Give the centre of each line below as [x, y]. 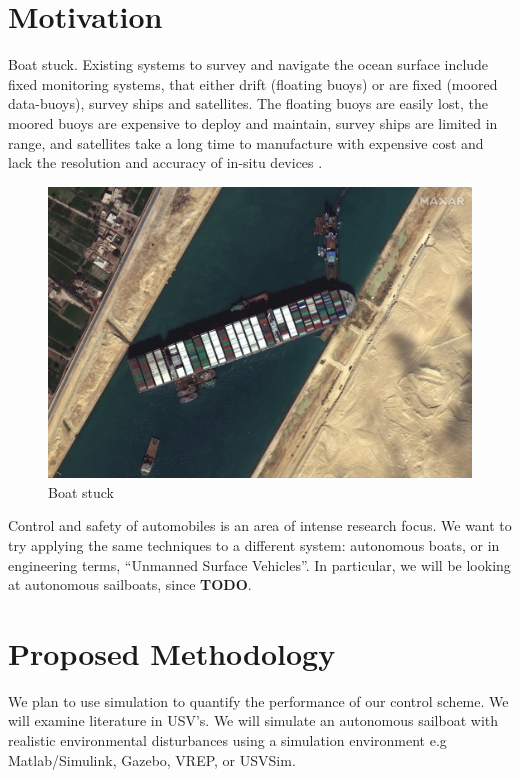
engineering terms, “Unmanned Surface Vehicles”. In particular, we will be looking [259, 564]
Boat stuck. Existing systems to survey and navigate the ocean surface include [248, 64]
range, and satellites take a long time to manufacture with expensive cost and [246, 142]
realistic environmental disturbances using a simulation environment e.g [227, 740]
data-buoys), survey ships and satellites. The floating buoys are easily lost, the [248, 103]
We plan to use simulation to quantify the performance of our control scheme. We [258, 700]
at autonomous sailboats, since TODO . [130, 584]
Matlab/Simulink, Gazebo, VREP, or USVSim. [152, 759]
